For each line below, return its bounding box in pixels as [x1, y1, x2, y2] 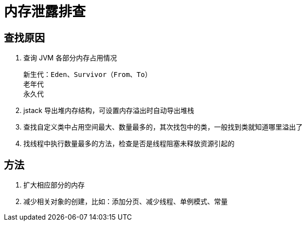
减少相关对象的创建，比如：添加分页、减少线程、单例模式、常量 [23, 197, 228, 206]
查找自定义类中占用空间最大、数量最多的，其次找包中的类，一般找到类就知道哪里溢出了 [23, 123, 303, 131]
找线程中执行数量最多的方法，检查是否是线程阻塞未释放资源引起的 [23, 139, 234, 148]
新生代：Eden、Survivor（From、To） [23, 71, 152, 79]
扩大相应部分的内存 [23, 181, 85, 189]
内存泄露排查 [4, 3, 86, 20]
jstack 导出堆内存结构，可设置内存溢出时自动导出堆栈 [23, 106, 194, 115]
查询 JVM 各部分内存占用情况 [23, 54, 117, 62]
